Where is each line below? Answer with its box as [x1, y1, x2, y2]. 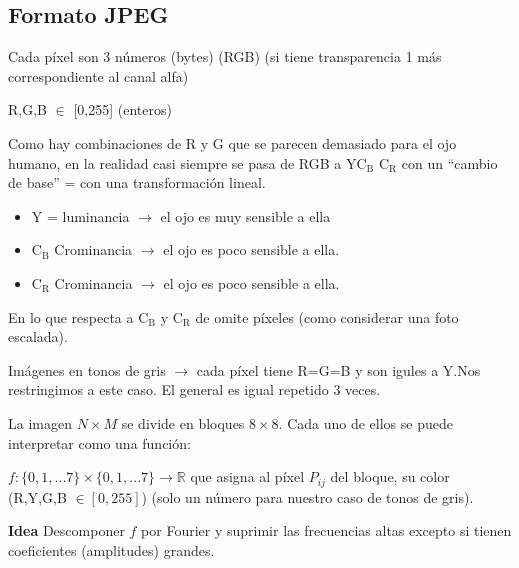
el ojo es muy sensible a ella [160, 205, 331, 226]
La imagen [8, 412, 72, 433]
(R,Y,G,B [8, 486, 67, 507]
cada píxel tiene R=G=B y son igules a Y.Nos [196, 359, 481, 380]
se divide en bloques [121, 412, 245, 433]
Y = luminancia [31, 205, 130, 226]
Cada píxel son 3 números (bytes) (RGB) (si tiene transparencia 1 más [8, 46, 442, 67]
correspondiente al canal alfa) [8, 65, 189, 86]
